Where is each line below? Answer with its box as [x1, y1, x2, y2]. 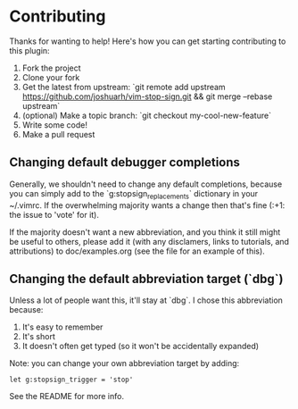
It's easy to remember [21, 321, 103, 332]
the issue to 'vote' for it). [9, 209, 100, 220]
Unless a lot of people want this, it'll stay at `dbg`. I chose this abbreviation [9, 295, 284, 305]
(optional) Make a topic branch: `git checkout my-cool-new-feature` [21, 110, 272, 121]
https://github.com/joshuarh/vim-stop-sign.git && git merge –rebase [21, 91, 273, 102]
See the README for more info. [9, 391, 125, 402]
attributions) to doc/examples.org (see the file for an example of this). [9, 246, 265, 256]
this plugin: [9, 45, 51, 55]
